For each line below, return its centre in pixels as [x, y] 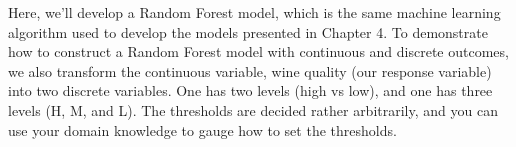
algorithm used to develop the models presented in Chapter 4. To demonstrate [248, 31]
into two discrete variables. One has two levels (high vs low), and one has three [250, 90]
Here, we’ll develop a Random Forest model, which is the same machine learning [254, 12]
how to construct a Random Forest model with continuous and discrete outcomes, [258, 51]
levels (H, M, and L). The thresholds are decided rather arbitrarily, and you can [253, 109]
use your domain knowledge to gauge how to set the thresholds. [202, 129]
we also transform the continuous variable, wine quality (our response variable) [250, 70]
